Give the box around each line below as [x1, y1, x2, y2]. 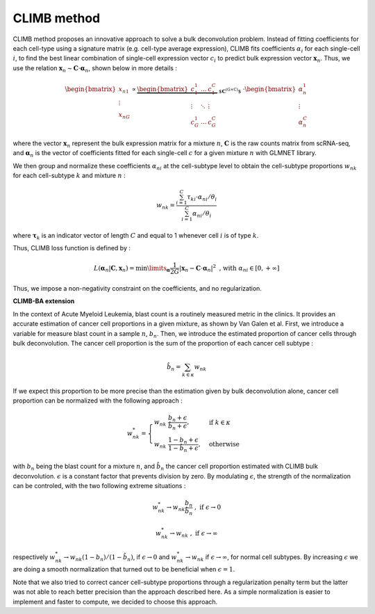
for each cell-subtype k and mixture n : [12, 171, 126, 180]
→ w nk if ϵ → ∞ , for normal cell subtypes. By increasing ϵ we [185, 553, 358, 563]
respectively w [12, 553, 56, 561]
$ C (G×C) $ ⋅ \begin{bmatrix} [219, 85, 297, 95]
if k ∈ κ [208, 418, 231, 426]
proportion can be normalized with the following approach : [12, 396, 183, 405]
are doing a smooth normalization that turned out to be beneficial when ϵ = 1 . [12, 565, 235, 574]
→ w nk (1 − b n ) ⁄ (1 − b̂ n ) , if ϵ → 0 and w [63, 553, 177, 563]
